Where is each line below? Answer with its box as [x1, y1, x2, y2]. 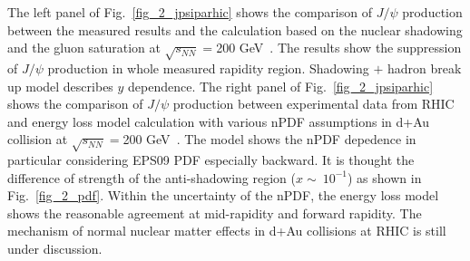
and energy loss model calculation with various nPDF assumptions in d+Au [7, 111, 430, 130]
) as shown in [348, 168, 422, 187]
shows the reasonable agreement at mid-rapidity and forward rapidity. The [7, 203, 422, 222]
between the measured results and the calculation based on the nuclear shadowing [7, 20, 463, 39]
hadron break [387, 58, 462, 77]
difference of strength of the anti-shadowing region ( [7, 168, 296, 187]
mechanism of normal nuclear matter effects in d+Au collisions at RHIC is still [7, 221, 446, 240]
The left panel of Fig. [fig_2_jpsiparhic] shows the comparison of [7, 3, 372, 21]
